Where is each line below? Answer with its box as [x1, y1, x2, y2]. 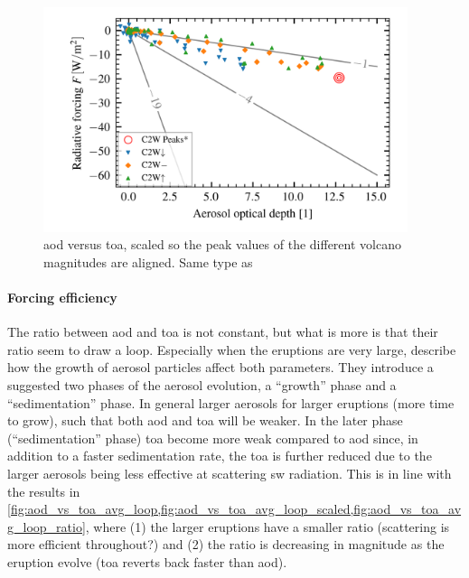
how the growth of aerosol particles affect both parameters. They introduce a [7, 358, 434, 377]
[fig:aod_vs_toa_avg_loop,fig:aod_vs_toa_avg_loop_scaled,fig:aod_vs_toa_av [7, 499, 462, 518]
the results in [7, 481, 80, 500]
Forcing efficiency [7, 287, 117, 306]
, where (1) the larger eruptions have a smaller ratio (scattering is [85, 517, 450, 536]
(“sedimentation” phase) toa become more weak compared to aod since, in [7, 428, 418, 447]
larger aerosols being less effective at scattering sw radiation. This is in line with [7, 463, 452, 482]
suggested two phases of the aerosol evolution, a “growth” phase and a [7, 375, 397, 394]
